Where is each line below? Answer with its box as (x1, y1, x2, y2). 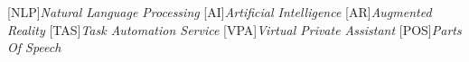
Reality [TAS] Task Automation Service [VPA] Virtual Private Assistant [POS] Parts (7, 20, 462, 39)
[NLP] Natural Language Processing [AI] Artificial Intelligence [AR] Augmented (7, 3, 432, 21)
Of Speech (7, 38, 61, 57)
